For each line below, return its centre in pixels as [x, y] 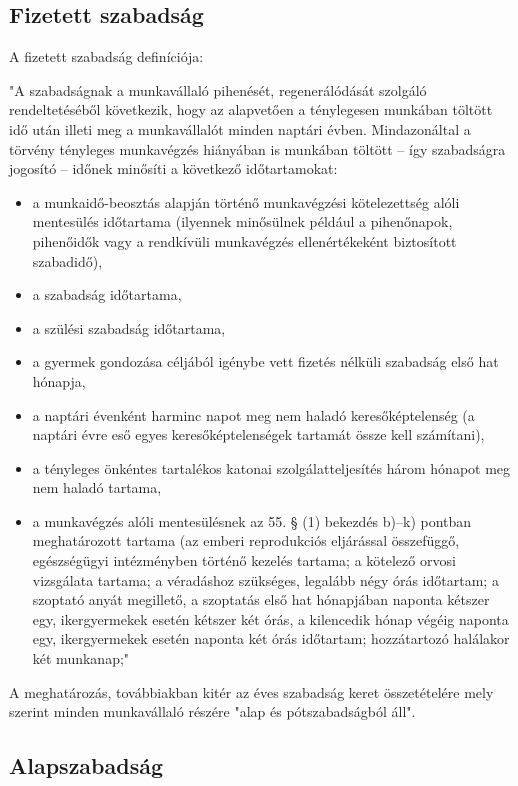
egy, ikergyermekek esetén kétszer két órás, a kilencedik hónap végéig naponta [270, 618]
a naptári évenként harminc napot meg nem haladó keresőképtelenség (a [253, 414]
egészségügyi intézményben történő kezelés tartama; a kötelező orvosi [244, 560]
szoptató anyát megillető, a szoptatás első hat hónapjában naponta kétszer [261, 599]
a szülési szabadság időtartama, [129, 327]
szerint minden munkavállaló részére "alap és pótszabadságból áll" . [212, 711]
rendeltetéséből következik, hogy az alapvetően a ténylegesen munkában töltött [251, 109]
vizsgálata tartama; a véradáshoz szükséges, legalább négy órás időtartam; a [265, 579]
